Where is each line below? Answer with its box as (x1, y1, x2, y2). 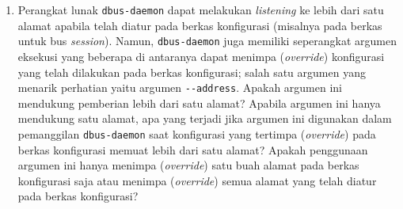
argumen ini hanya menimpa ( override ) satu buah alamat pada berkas (17, 157, 359, 173)
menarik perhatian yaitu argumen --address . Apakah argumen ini (17, 79, 343, 96)
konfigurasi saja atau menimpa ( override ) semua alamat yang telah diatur (17, 172, 377, 188)
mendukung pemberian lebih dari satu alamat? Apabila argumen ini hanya (17, 94, 381, 111)
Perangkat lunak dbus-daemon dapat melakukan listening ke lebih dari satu (17, 2, 384, 17)
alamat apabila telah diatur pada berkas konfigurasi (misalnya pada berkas (17, 17, 382, 33)
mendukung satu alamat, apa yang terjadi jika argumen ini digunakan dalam (17, 110, 392, 127)
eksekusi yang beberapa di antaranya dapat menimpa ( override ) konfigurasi (17, 47, 385, 64)
